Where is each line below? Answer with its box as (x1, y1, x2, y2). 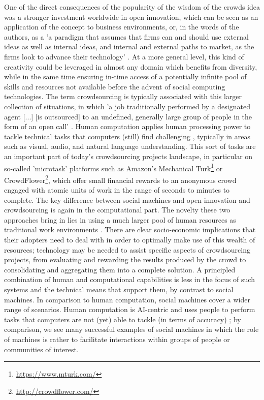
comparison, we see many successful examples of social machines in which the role (4, 324, 259, 334)
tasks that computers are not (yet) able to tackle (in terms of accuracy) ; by (4, 314, 241, 324)
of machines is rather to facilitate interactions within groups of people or (4, 333, 230, 344)
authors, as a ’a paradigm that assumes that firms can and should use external (4, 31, 249, 42)
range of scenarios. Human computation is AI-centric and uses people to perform (4, 304, 255, 315)
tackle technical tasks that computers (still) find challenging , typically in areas (4, 131, 251, 141)
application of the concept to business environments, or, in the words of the (4, 21, 239, 32)
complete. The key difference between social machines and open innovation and (4, 194, 250, 205)
